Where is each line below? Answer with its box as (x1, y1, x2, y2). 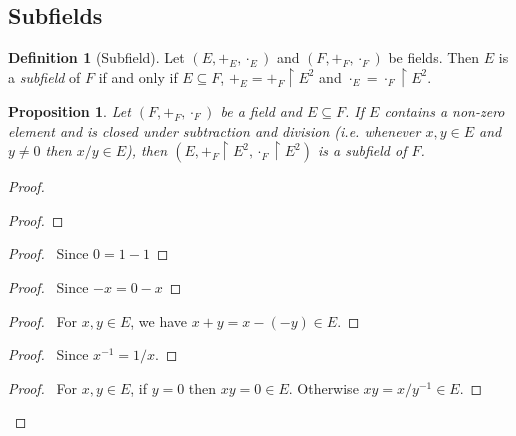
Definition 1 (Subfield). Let (8, 47, 185, 68)
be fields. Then (388, 47, 480, 68)
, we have (130, 310, 188, 331)
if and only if (98, 66, 178, 87)
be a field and (220, 100, 303, 121)
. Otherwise (288, 377, 359, 398)
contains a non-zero (384, 100, 505, 121)
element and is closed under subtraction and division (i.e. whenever (8, 120, 421, 141)
